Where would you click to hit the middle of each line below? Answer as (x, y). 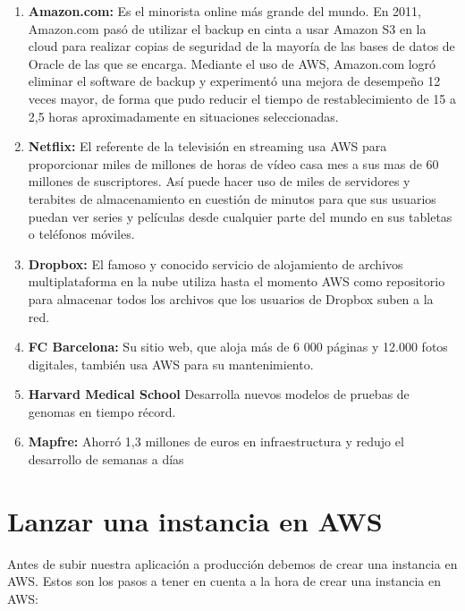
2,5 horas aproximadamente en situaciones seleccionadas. (183, 116)
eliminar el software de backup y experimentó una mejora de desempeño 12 (234, 81)
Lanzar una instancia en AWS (195, 520)
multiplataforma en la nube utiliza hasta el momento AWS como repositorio (237, 281)
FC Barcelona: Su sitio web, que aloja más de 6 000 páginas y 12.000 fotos (238, 347)
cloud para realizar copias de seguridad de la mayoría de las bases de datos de (241, 46)
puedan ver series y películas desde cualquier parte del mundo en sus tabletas (240, 216)
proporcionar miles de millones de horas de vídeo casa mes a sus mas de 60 (233, 163)
